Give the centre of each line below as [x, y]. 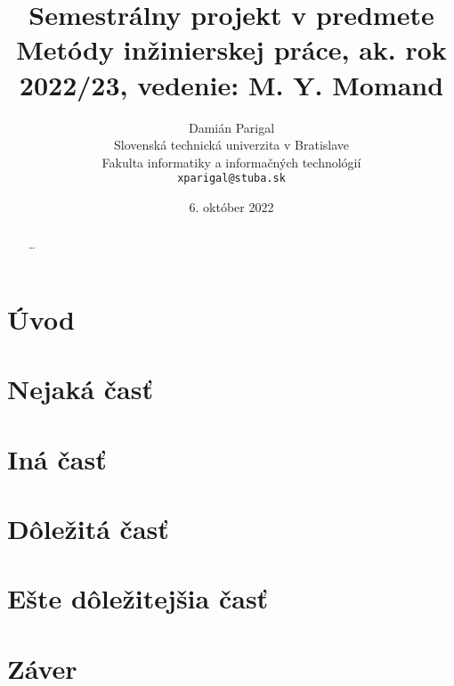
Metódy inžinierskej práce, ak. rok [231, 49]
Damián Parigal [231, 127]
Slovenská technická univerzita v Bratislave [231, 145]
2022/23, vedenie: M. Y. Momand [231, 84]
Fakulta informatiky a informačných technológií [231, 162]
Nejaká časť [80, 389]
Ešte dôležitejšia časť [138, 598]
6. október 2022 [231, 206]
